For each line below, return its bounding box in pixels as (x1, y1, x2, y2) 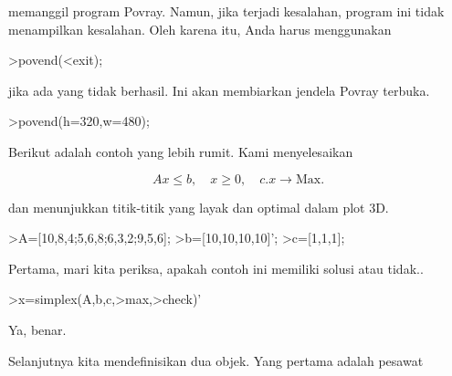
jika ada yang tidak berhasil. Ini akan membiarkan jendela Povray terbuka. (8, 80, 430, 99)
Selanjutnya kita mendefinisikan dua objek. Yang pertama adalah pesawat (8, 350, 424, 370)
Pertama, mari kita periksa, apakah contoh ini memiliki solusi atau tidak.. (8, 258, 424, 277)
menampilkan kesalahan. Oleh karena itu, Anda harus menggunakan (8, 19, 392, 38)
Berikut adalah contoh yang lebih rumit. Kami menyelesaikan (8, 141, 353, 161)
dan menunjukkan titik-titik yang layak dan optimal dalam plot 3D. (8, 197, 389, 216)
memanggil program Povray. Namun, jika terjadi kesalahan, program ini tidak (8, 2, 445, 20)
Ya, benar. (8, 319, 67, 339)
